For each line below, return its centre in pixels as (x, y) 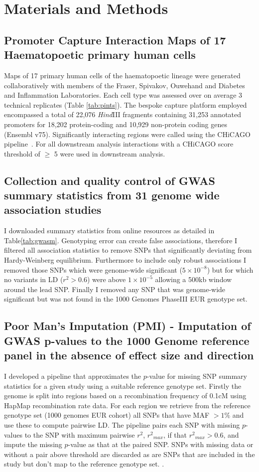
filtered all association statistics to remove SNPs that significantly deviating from (128, 250)
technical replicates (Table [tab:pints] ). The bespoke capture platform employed (126, 104)
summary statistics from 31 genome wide (112, 195)
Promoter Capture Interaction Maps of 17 (115, 40)
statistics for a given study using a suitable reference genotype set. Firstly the (123, 386)
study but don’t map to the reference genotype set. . (84, 464)
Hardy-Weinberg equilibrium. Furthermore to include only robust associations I (125, 260)
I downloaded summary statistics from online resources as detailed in (109, 231)
